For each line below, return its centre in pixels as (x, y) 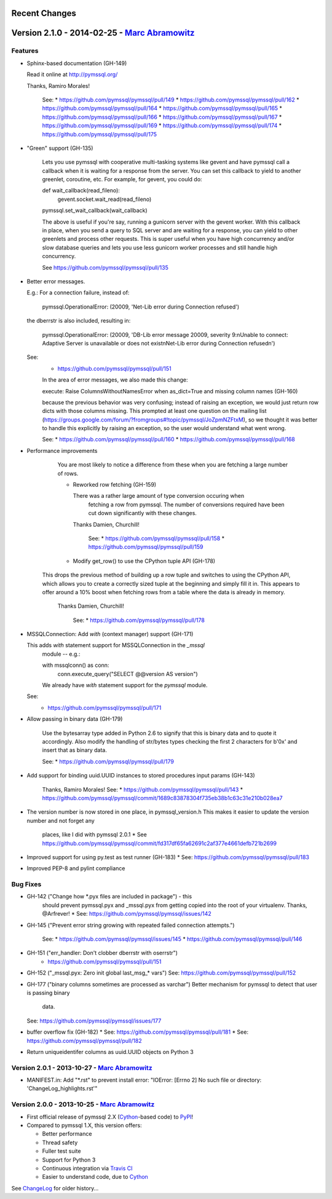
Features (25, 51)
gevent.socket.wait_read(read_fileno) (105, 199)
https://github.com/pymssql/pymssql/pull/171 (105, 707)
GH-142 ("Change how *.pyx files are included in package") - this (109, 897)
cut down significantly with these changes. (142, 513)
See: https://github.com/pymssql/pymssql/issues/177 (94, 1021)
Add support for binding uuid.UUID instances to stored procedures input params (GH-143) (141, 776)
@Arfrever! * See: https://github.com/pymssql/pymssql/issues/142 (127, 914)
